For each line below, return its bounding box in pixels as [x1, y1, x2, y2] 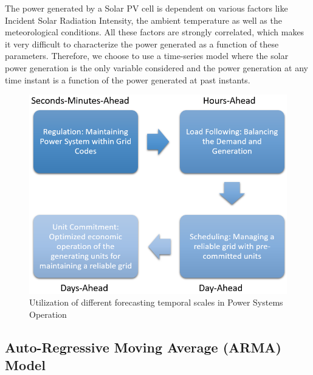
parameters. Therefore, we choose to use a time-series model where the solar [5, 49, 289, 62]
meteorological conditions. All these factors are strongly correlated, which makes [5, 26, 304, 38]
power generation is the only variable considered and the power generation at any [5, 61, 308, 74]
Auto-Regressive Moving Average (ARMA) [5, 338, 281, 357]
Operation [29, 308, 67, 321]
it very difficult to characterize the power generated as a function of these [5, 37, 279, 50]
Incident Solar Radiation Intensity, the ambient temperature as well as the [5, 13, 282, 26]
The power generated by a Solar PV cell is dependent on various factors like [5, 2, 288, 14]
